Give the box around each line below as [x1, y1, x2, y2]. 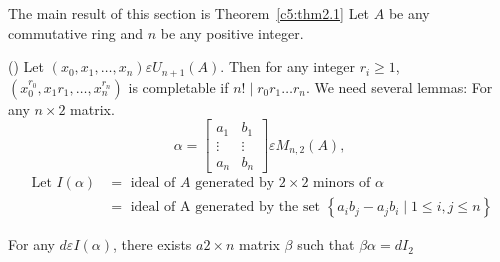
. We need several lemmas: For [305, 76, 493, 97]
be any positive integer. [160, 22, 304, 43]
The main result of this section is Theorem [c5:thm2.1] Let [8, 3, 370, 23]
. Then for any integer [220, 56, 355, 77]
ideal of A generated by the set [130, 200, 321, 215]
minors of [313, 176, 371, 191]
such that [297, 234, 355, 255]
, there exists [113, 234, 192, 255]
